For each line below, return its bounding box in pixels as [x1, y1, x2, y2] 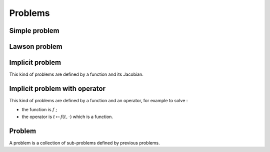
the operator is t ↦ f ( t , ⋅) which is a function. [21, 114, 113, 120]
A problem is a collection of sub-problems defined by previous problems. [9, 140, 160, 146]
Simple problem [9, 26, 59, 35]
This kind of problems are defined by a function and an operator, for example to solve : [9, 98, 188, 103]
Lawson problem [9, 42, 62, 51]
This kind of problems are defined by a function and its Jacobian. [9, 71, 143, 77]
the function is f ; [21, 107, 57, 113]
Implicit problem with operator [9, 84, 106, 93]
